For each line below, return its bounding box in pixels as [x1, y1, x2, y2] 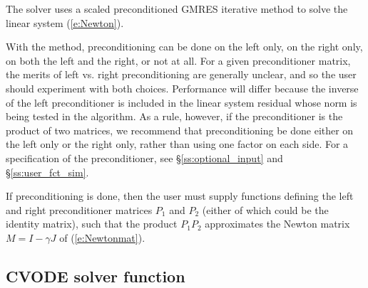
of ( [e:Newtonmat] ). [59, 230, 145, 245]
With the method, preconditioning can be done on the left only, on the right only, [6, 39, 363, 54]
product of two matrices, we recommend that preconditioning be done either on [6, 122, 354, 137]
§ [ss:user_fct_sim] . [6, 164, 89, 179]
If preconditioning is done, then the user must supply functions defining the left [6, 188, 354, 203]
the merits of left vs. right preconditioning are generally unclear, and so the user [6, 67, 357, 82]
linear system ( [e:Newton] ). [6, 15, 124, 30]
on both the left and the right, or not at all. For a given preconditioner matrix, [6, 53, 351, 68]
